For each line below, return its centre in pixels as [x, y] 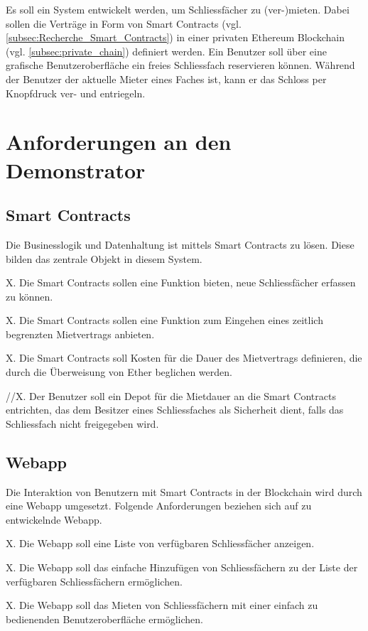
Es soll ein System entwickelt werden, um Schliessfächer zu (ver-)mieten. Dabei [178, 9]
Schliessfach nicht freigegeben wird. [82, 423]
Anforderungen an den [119, 142]
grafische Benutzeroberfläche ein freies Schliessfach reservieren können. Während [180, 65]
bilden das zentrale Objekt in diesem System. [104, 258]
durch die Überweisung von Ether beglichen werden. [119, 372]
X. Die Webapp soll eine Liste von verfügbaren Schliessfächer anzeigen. [160, 543]
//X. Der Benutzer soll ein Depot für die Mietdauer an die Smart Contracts [171, 395]
